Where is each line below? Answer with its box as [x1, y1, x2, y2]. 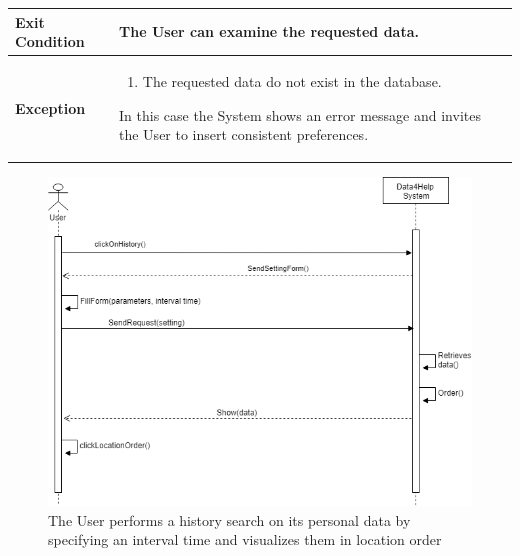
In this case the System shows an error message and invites [119, 104, 481, 125]
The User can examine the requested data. [119, 21, 419, 42]
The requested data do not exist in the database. [142, 70, 442, 91]
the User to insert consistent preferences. [119, 124, 369, 145]
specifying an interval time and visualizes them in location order [48, 529, 442, 550]
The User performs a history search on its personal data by [48, 509, 411, 530]
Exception [15, 97, 86, 118]
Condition [15, 31, 85, 52]
